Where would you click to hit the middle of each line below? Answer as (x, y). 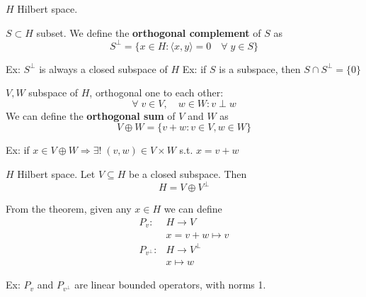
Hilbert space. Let (56, 174)
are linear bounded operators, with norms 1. (170, 285)
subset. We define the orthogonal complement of (149, 32)
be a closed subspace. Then (188, 174)
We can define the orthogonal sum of (91, 115)
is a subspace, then (260, 68)
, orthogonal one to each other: (156, 93)
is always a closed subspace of (103, 68)
